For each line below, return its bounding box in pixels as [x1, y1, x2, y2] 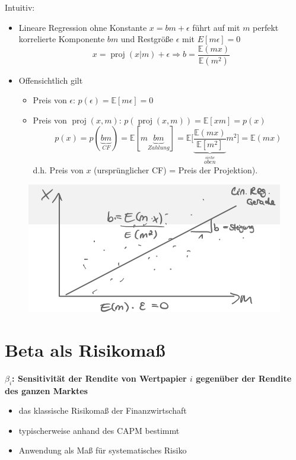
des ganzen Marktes [5, 384, 88, 396]
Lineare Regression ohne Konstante [18, 21, 147, 33]
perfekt [253, 21, 279, 33]
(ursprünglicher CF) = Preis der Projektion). [94, 163, 258, 176]
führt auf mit [192, 21, 240, 33]
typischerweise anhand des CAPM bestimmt [18, 424, 180, 436]
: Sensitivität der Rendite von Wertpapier [12, 372, 187, 384]
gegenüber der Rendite [196, 372, 292, 384]
